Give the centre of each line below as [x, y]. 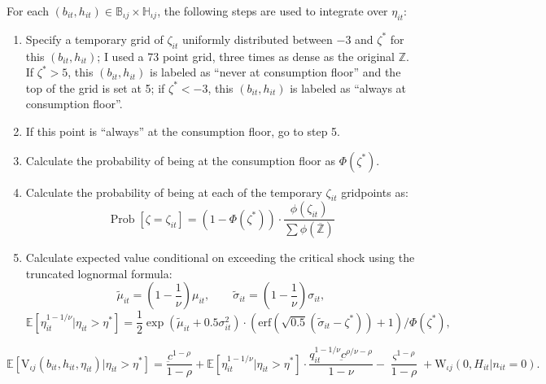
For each [28, 11]
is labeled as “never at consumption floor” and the [275, 72]
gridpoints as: [375, 192]
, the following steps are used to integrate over [273, 11]
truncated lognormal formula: [99, 273]
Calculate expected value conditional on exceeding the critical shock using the [220, 257]
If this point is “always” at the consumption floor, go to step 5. [183, 131]
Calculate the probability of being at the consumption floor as [181, 160]
